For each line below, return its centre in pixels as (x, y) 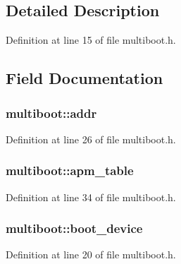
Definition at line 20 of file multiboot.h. (91, 254)
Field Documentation (85, 78)
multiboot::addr (51, 113)
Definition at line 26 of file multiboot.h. (91, 139)
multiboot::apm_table (70, 170)
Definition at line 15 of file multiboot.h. (91, 40)
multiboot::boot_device (74, 228)
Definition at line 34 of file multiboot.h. (91, 197)
